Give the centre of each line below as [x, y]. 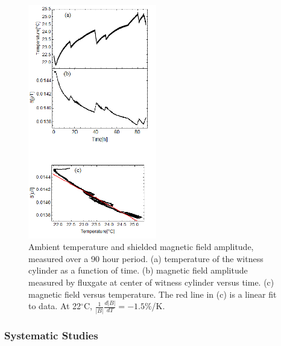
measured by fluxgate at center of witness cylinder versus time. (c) [151, 282]
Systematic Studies [51, 335]
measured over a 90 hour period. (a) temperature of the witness [146, 258]
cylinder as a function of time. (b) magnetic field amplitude [138, 270]
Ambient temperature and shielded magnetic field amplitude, [141, 247]
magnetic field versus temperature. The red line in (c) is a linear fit [153, 294]
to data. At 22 [55, 306]
